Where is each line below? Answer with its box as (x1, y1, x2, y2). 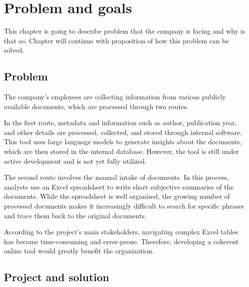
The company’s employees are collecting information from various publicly (4, 92, 226, 102)
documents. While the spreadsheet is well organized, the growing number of (4, 191, 230, 201)
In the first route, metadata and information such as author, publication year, (4, 117, 237, 128)
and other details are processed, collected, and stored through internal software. (4, 127, 242, 137)
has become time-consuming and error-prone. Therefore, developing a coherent (4, 236, 239, 246)
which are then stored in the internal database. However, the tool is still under (4, 146, 239, 156)
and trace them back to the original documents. (4, 210, 146, 220)
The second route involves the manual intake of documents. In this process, (4, 172, 229, 182)
